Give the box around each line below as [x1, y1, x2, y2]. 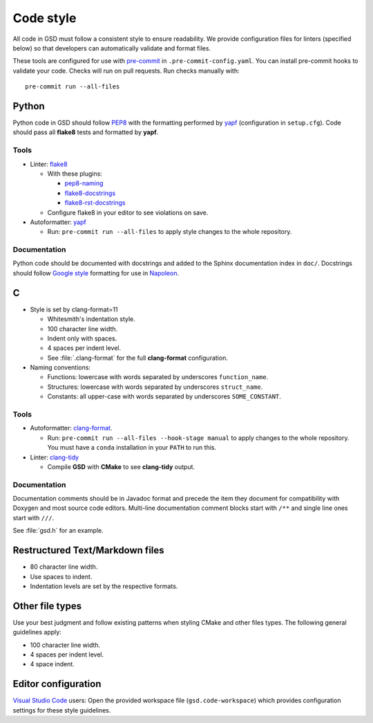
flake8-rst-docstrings [64, 199, 126, 207]
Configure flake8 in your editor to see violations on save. [47, 208, 209, 217]
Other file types [12, 600, 82, 612]
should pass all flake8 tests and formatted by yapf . [12, 128, 159, 136]
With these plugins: [47, 170, 103, 178]
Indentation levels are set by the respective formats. [30, 582, 178, 590]
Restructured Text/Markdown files [12, 544, 165, 556]
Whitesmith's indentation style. [47, 315, 136, 323]
